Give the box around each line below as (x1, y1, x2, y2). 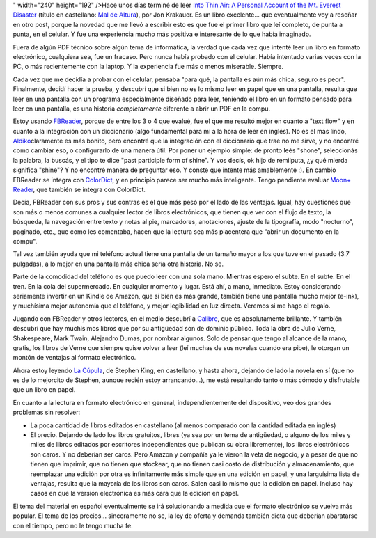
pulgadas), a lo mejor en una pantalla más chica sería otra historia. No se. (13, 260, 224, 268)
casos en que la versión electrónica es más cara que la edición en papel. (30, 489, 240, 498)
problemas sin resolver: (13, 408, 81, 417)
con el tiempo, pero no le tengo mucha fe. (13, 521, 134, 530)
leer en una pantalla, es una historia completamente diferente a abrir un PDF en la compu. (13, 104, 271, 113)
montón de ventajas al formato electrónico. (13, 354, 136, 362)
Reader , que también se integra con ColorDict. (13, 185, 146, 194)
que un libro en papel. (13, 386, 76, 394)
